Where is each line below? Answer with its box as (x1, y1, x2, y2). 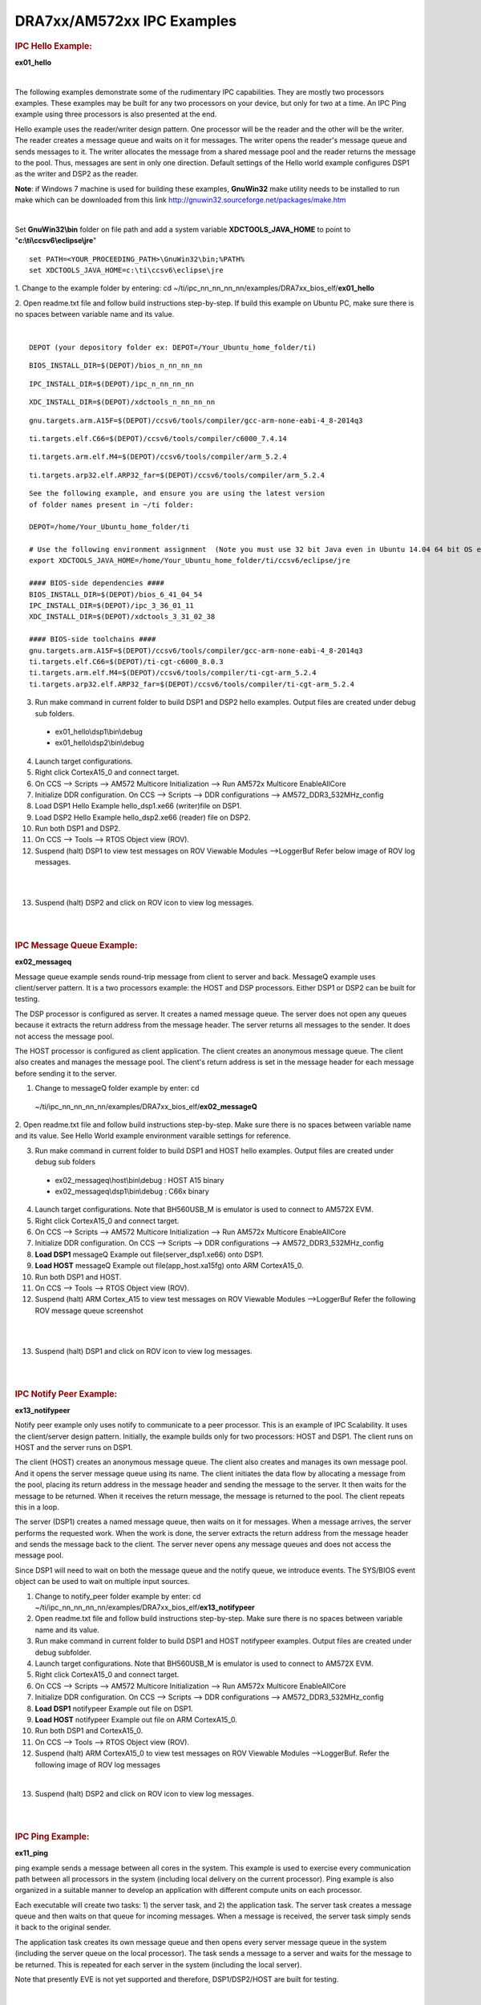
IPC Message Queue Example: (14, 939, 138, 950)
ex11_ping (14, 1849, 48, 1858)
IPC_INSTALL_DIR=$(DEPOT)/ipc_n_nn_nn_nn (29, 379, 194, 388)
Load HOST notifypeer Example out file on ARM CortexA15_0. (34, 1715, 238, 1724)
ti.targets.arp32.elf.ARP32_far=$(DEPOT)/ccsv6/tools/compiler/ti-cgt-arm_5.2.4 (29, 679, 355, 689)
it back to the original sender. (14, 1922, 111, 1932)
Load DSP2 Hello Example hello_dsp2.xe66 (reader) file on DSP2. (34, 812, 251, 822)
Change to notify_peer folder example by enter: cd (34, 1591, 201, 1601)
